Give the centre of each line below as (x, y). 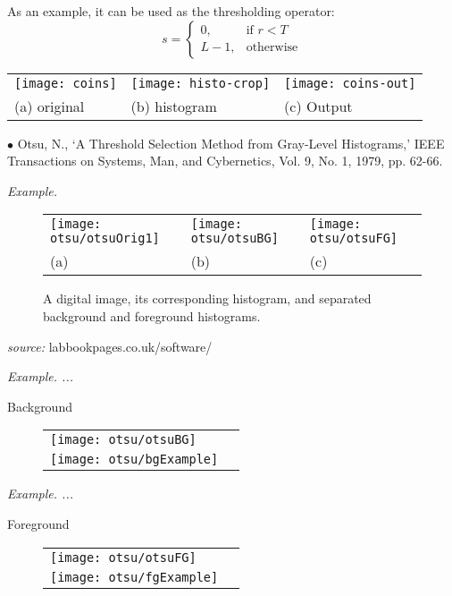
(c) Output (318, 106)
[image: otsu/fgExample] (134, 577)
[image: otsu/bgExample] (134, 460)
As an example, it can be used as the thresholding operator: (171, 11)
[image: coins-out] (350, 83)
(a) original (50, 106)
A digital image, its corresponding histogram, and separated (207, 298)
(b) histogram (174, 106)
